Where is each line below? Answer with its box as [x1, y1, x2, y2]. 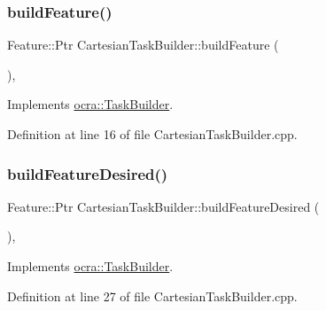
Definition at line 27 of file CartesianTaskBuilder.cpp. [7, 286, 298, 305]
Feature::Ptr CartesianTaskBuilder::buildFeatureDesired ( [7, 197, 320, 215]
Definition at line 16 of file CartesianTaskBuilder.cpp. [7, 125, 298, 143]
